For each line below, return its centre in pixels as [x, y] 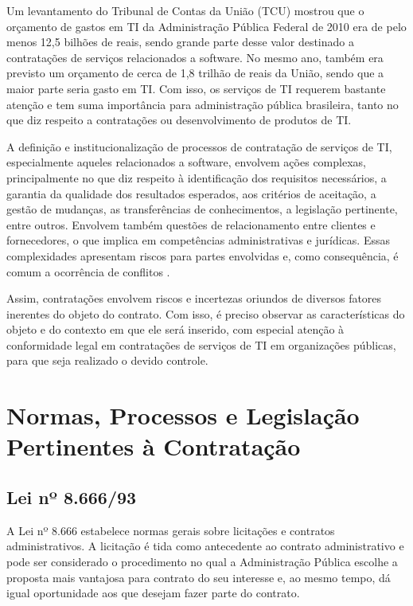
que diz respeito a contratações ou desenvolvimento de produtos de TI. [179, 120]
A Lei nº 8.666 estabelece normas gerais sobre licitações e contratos [171, 530]
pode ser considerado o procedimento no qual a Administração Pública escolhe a [202, 562]
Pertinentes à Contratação [154, 446]
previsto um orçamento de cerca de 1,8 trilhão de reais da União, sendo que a [195, 73]
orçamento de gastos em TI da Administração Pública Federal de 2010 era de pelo [206, 26]
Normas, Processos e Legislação [183, 415]
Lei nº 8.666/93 [72, 497]
